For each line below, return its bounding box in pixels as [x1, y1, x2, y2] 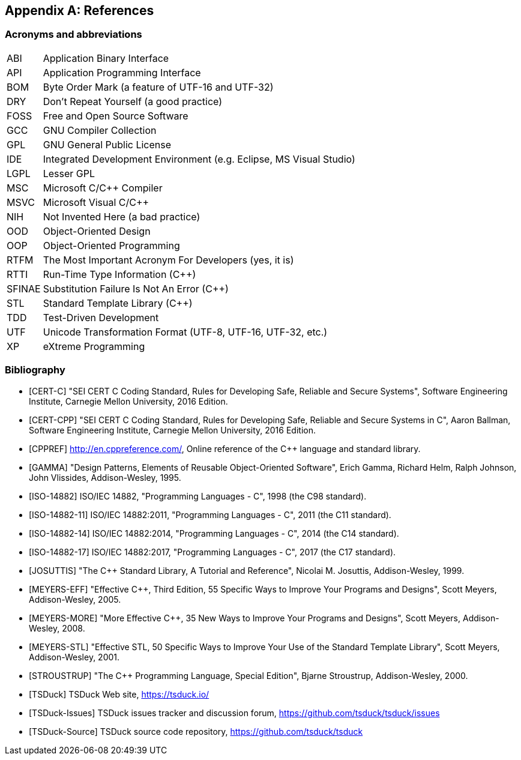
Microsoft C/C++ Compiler [43, 181, 163, 194]
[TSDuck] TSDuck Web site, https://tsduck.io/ [29, 689, 209, 699]
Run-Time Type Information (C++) [43, 268, 196, 280]
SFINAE [7, 282, 41, 295]
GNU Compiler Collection [43, 124, 157, 136]
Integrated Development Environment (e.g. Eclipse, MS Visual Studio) [43, 152, 355, 165]
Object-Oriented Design [43, 225, 151, 237]
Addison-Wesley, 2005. [29, 594, 121, 605]
